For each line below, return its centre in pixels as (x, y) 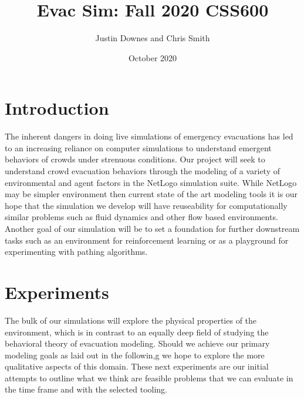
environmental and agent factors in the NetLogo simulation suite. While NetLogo (151, 182)
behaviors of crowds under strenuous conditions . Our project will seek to (135, 159)
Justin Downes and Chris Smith (153, 38)
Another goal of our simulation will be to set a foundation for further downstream (152, 228)
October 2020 (153, 57)
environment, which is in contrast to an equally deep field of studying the (137, 332)
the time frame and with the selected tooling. (86, 389)
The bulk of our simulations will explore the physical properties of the (131, 320)
